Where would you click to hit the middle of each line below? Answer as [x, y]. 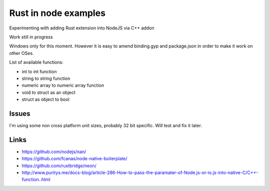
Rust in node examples [57, 13]
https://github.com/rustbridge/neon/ [59, 166]
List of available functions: [36, 62]
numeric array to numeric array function [63, 85]
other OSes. [21, 53]
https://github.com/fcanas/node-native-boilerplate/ [74, 159]
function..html [36, 180]
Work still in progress [31, 37]
